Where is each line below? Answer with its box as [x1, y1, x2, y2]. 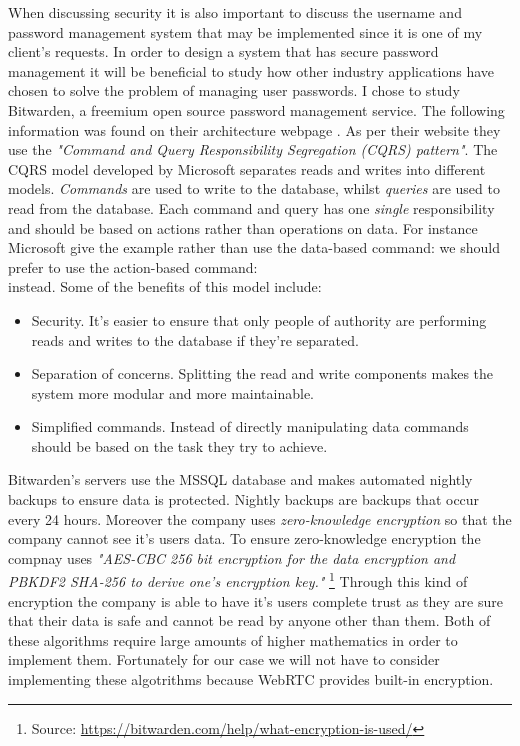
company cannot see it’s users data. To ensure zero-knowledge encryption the [8, 528, 481, 549]
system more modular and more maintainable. [31, 382, 315, 403]
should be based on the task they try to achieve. [31, 435, 328, 456]
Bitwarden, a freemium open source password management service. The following [8, 99, 505, 120]
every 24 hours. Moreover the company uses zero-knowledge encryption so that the [8, 508, 512, 529]
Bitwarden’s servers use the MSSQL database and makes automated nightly [8, 469, 473, 490]
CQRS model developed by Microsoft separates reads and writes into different [8, 158, 486, 179]
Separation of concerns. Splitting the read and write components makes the [31, 363, 494, 384]
